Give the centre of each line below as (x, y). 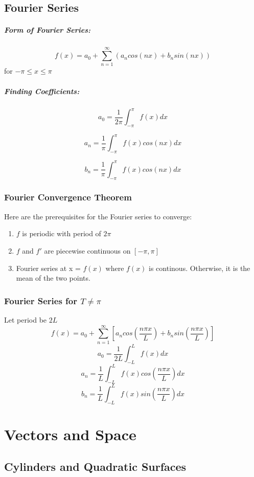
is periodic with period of (62, 233)
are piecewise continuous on (87, 250)
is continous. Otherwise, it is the (200, 268)
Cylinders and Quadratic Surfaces (95, 467)
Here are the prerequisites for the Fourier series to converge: (98, 216)
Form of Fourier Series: (47, 30)
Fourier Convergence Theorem (68, 197)
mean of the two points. (53, 278)
